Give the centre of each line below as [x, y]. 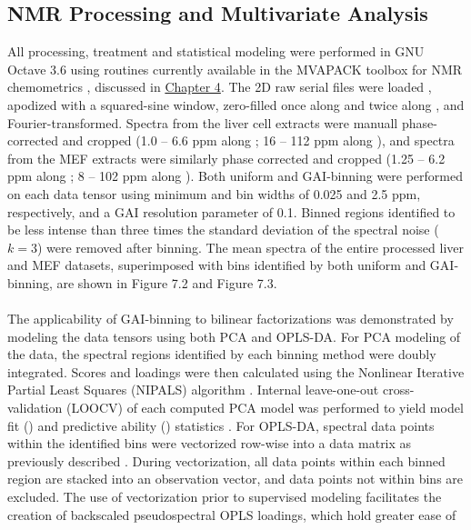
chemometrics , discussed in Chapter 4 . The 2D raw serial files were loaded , [220, 87]
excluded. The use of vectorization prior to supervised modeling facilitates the [225, 497]
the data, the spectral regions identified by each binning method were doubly [222, 354]
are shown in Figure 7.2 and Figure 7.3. [167, 282]
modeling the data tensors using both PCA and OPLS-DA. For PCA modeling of [234, 336]
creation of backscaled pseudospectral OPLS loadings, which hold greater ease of [232, 514]
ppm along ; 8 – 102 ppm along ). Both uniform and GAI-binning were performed [235, 176]
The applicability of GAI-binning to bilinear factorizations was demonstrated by [230, 319]
